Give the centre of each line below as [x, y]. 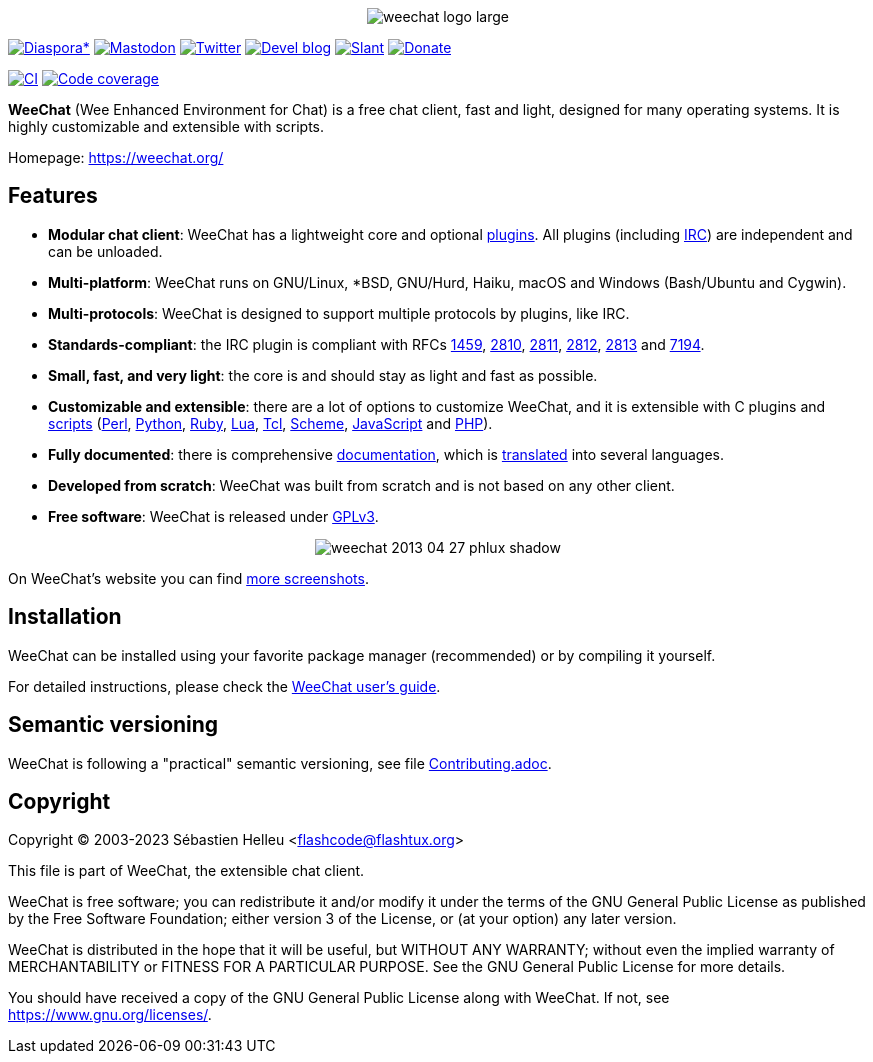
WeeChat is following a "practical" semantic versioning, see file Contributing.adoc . [280, 763]
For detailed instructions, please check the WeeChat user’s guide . [224, 686]
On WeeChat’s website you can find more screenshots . [188, 578]
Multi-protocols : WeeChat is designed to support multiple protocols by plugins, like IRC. [339, 313]
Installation [65, 617]
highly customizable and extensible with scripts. [166, 126]
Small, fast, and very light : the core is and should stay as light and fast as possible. [323, 375]
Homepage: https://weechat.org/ [116, 157]
